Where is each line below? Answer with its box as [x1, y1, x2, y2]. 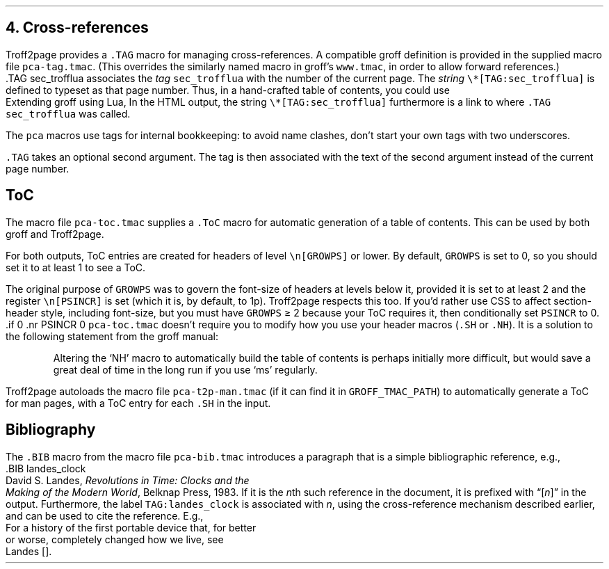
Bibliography [6, 421, 96, 439]
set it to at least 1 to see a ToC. [6, 261, 146, 273]
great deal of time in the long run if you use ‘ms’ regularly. [53, 363, 318, 376]
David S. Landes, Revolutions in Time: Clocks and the [6, 474, 250, 486]
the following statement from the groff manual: [6, 330, 218, 342]
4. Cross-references [6, 19, 149, 37]
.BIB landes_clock [6, 462, 86, 474]
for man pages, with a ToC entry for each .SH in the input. [6, 396, 271, 409]
